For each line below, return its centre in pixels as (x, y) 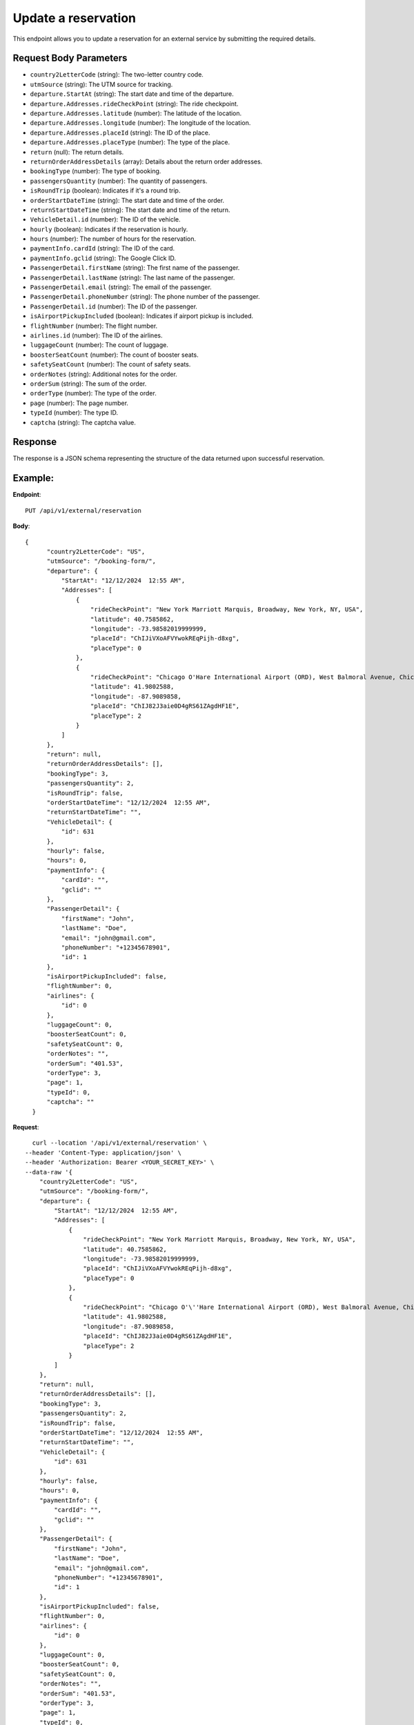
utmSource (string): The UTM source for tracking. (101, 84)
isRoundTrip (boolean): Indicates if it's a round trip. (105, 190)
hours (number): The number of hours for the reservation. (113, 239)
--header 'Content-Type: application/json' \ (103, 1153)
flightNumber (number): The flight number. (94, 326)
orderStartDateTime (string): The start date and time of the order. (127, 200)
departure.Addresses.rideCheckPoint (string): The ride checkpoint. (134, 103)
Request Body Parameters (70, 58)
